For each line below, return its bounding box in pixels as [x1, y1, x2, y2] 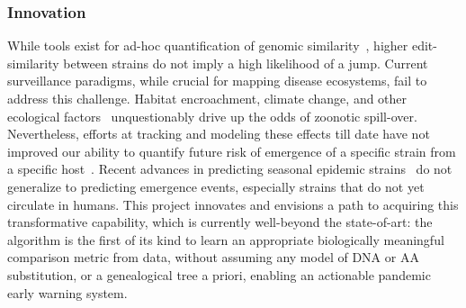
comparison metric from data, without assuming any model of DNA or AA [7, 248, 419, 267]
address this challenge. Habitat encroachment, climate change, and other [7, 89, 408, 107]
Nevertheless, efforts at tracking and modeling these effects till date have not [7, 124, 430, 143]
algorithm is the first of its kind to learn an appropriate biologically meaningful [7, 230, 444, 249]
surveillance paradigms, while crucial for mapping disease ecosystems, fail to [7, 71, 427, 90]
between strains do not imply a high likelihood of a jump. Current [63, 53, 428, 72]
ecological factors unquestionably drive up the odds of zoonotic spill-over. [7, 106, 417, 125]
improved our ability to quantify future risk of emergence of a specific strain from [7, 141, 456, 160]
